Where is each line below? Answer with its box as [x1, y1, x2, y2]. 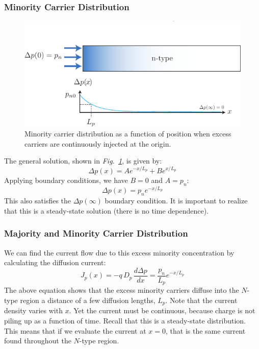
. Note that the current [165, 294, 238, 305]
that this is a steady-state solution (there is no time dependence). [4, 205, 209, 216]
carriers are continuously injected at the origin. [24, 138, 171, 149]
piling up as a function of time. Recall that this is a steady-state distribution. [4, 315, 246, 326]
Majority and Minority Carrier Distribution [4, 227, 188, 240]
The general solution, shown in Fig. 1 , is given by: [4, 155, 162, 166]
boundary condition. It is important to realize [105, 195, 248, 206]
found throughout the [4, 335, 71, 346]
